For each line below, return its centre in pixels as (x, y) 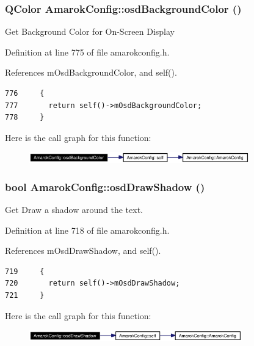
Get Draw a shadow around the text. (74, 210)
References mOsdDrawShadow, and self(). (83, 250)
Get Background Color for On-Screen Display (90, 31)
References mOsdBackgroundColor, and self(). (91, 72)
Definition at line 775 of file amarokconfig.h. (87, 52)
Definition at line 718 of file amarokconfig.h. (87, 230)
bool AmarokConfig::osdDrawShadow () (105, 186)
